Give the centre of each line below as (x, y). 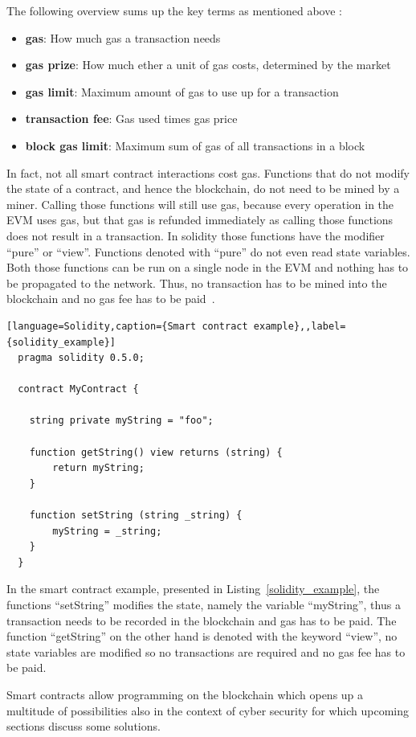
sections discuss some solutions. (84, 726)
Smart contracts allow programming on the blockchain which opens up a (185, 694)
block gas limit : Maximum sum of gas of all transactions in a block (195, 145)
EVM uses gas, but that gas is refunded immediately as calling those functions (200, 220)
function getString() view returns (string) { (156, 452)
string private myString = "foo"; (121, 421)
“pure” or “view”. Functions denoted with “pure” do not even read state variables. (208, 251)
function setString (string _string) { (136, 516)
